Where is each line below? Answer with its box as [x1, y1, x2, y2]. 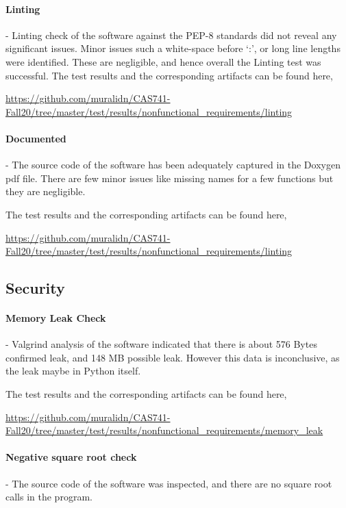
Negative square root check [5, 450, 137, 464]
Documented [5, 131, 66, 145]
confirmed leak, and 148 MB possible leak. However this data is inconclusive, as [5, 350, 340, 364]
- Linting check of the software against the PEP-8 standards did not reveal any [5, 27, 337, 42]
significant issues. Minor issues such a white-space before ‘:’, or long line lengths [5, 41, 341, 55]
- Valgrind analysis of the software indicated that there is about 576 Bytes [5, 337, 317, 351]
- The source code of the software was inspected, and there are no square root [5, 476, 332, 490]
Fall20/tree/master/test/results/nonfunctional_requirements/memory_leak [5, 423, 323, 437]
